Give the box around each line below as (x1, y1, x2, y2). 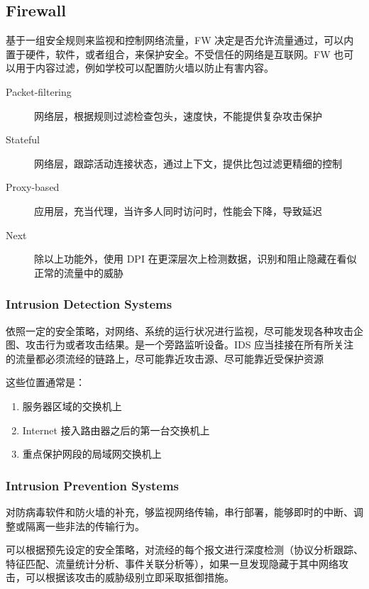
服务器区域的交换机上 (22, 398, 122, 413)
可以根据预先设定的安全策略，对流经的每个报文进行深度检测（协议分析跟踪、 (6, 542, 363, 557)
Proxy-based (6, 180, 60, 194)
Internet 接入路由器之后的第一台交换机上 (22, 422, 210, 437)
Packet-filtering (6, 84, 72, 99)
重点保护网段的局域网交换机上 (22, 446, 162, 461)
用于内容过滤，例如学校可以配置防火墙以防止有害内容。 (15, 60, 274, 75)
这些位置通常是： (6, 375, 85, 390)
